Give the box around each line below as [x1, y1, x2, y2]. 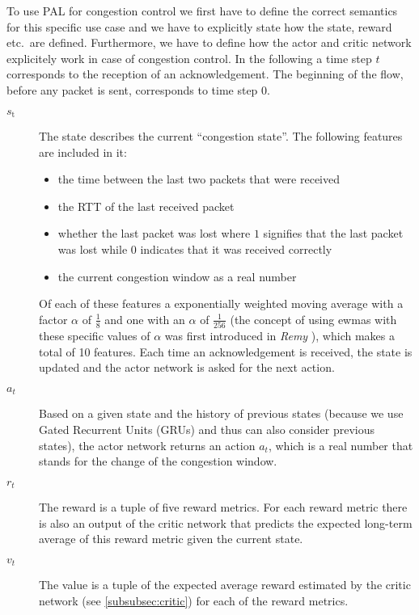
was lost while [57, 240, 128, 257]
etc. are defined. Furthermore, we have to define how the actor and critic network [6, 34, 412, 51]
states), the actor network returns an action [39, 436, 256, 453]
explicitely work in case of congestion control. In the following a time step [6, 49, 372, 66]
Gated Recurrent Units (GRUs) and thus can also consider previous [39, 420, 375, 437]
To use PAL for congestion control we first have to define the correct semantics [6, 2, 398, 19]
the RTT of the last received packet [57, 197, 235, 214]
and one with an [104, 310, 185, 327]
